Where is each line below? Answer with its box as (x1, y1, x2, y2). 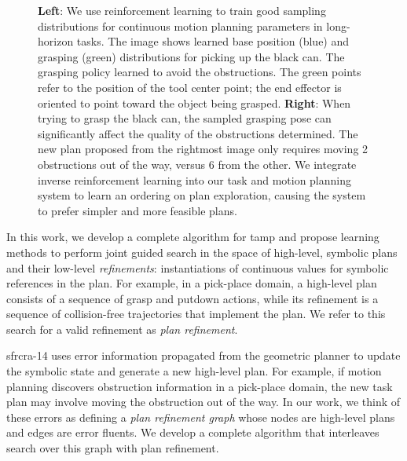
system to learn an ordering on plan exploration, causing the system (38, 187, 366, 203)
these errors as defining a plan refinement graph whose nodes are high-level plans (6, 408, 395, 425)
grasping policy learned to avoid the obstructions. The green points (38, 64, 361, 80)
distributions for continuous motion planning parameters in (38, 17, 323, 34)
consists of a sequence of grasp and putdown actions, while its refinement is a (6, 290, 379, 306)
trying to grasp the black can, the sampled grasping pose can (38, 110, 332, 126)
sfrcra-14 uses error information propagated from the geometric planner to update (6, 347, 401, 364)
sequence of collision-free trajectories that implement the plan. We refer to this (6, 306, 386, 322)
